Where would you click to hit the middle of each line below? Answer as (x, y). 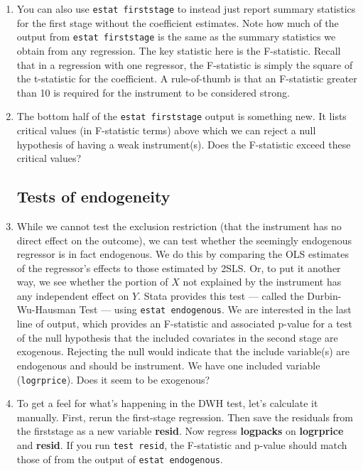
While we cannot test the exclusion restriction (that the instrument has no (179, 226)
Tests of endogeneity (93, 196)
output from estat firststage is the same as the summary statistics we (176, 37)
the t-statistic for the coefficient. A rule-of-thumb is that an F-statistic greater (187, 78)
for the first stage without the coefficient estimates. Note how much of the (178, 22)
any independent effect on (73, 295)
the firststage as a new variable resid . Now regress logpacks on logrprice (180, 431)
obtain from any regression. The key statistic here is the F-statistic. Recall (179, 50)
